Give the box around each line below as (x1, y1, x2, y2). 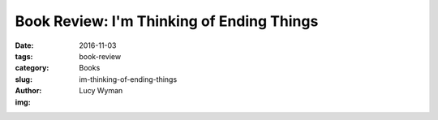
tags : (15, 51, 33, 61)
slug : (15, 74, 32, 84)
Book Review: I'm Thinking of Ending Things (15, 12, 319, 30)
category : (15, 63, 49, 73)
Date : (15, 41, 34, 50)
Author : (15, 86, 42, 96)
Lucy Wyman (79, 86, 123, 96)
